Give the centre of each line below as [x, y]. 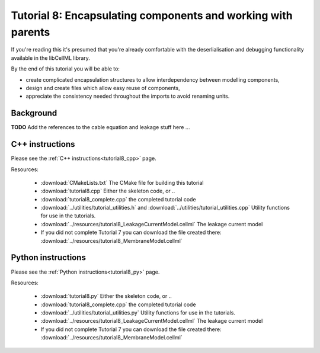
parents [31, 32]
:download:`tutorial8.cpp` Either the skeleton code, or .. [108, 191]
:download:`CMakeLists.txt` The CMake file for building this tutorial [122, 182]
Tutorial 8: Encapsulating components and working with [152, 15]
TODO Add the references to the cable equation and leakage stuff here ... [100, 127]
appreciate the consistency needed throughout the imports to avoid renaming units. [128, 96]
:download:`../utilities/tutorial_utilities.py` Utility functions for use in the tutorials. [138, 313]
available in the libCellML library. [50, 58]
